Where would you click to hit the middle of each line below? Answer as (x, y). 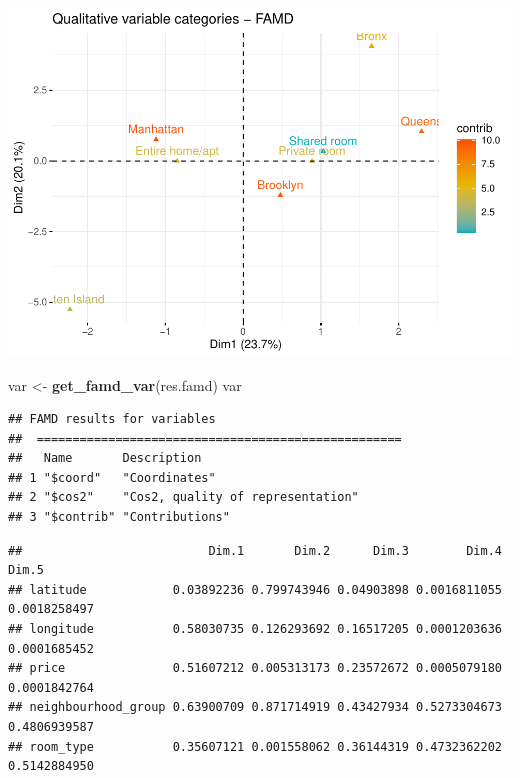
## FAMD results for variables (112, 419)
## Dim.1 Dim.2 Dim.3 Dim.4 (255, 550)
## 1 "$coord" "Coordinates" (112, 477)
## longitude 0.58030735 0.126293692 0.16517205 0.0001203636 (255, 629)
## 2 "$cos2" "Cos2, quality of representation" (183, 497)
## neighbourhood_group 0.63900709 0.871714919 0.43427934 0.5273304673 (255, 707)
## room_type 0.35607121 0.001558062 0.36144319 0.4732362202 (255, 746)
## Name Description (105, 458)
